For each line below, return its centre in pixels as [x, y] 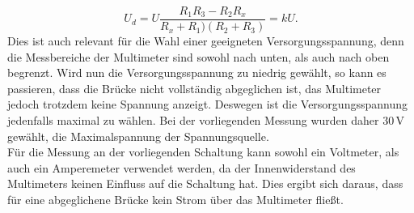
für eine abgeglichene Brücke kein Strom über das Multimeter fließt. [175, 199]
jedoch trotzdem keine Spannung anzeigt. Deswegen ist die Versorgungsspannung [207, 104]
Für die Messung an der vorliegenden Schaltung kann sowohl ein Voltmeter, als [203, 152]
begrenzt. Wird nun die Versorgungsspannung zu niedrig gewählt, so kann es [197, 72]
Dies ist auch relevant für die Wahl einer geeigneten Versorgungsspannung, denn [206, 41]
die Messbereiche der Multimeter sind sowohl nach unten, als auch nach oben [199, 56]
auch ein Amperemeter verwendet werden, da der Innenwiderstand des [182, 167]
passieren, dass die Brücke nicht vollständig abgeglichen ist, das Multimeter [194, 88]
